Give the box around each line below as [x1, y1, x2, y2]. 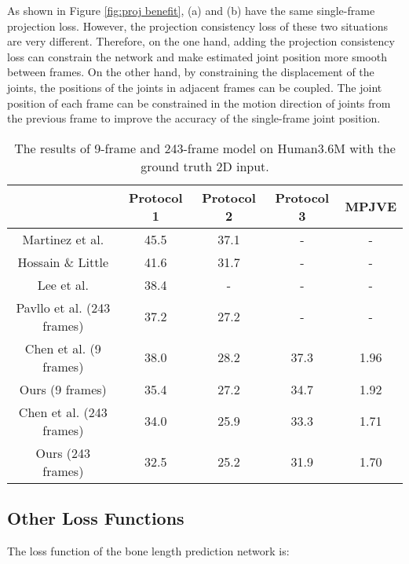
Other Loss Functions [7, 506, 184, 530]
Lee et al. [37, 275, 89, 294]
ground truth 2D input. [141, 156, 269, 175]
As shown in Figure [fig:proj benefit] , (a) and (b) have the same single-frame [7, 2, 375, 18]
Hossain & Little [17, 252, 109, 271]
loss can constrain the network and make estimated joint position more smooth [7, 48, 387, 64]
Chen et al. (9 [24, 339, 101, 357]
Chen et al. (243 [18, 402, 108, 421]
